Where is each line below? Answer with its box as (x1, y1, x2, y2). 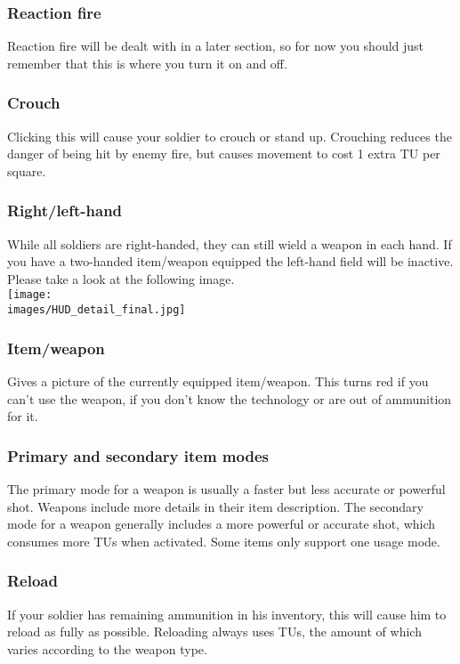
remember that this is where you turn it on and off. (7, 53, 287, 72)
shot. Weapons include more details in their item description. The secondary (7, 497, 424, 515)
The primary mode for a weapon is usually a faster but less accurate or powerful (7, 479, 446, 498)
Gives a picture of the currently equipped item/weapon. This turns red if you (7, 371, 429, 390)
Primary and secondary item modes (7, 444, 269, 466)
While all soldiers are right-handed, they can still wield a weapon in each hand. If (7, 234, 452, 253)
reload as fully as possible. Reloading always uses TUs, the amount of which (7, 622, 422, 641)
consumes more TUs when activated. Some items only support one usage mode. (7, 531, 440, 550)
